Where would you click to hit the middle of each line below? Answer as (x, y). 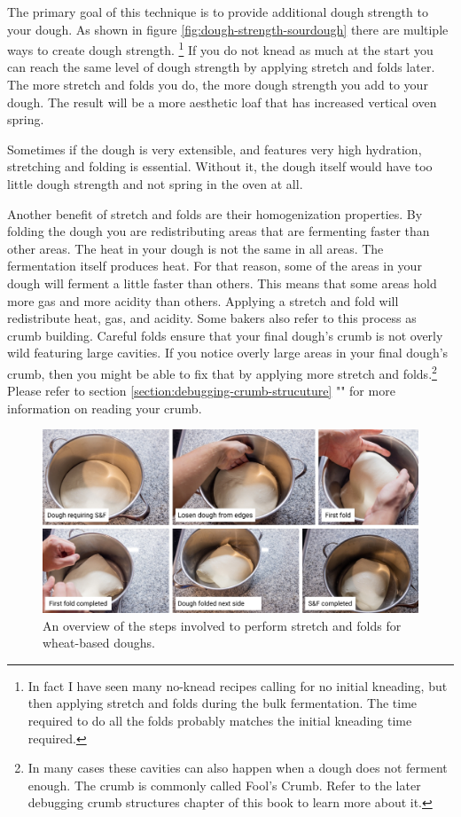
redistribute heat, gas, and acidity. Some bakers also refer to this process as (212, 318)
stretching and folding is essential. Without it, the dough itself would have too (220, 166)
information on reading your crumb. (105, 408)
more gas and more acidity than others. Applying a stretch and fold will (203, 300)
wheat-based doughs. (99, 643)
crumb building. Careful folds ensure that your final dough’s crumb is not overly (225, 335)
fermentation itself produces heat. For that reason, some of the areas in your (215, 266)
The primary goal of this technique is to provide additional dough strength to (218, 12)
